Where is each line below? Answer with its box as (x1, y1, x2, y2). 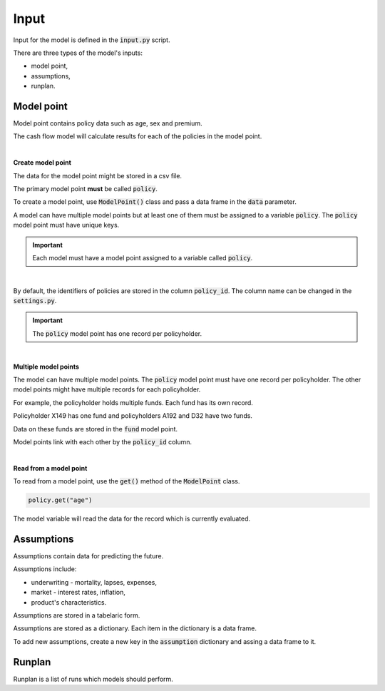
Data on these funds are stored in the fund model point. (13, 424, 178, 433)
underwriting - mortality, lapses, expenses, (31, 578, 157, 586)
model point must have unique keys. (13, 221, 120, 230)
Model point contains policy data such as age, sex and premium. (13, 119, 202, 128)
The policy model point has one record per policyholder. (32, 329, 202, 338)
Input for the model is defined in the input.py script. (13, 36, 170, 44)
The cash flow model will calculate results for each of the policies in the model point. (13, 132, 262, 140)
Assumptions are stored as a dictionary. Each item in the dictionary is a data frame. (13, 624, 257, 633)
